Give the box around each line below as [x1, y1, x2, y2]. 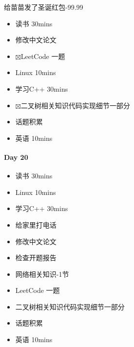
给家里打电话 [15, 219, 57, 230]
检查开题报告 [15, 252, 57, 263]
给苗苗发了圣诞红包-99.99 [4, 2, 83, 12]
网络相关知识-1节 [15, 269, 69, 279]
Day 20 [4, 152, 28, 162]
